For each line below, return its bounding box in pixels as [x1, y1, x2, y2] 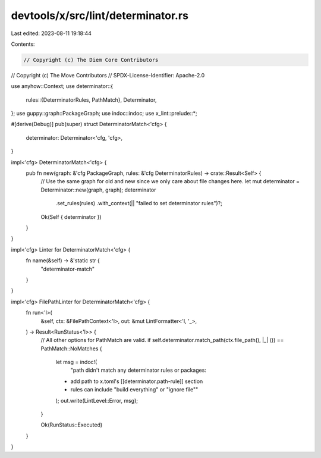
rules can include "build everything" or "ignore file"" [70, 386, 199, 393]
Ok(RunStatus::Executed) [40, 421, 103, 428]
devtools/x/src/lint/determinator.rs [11, 9, 188, 22]
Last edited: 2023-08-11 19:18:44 [11, 30, 92, 37]
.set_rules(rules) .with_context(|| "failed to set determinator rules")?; [55, 200, 222, 207]
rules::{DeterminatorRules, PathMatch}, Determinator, [26, 96, 157, 103]
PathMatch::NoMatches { [40, 345, 102, 352]
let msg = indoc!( [55, 359, 97, 366]
